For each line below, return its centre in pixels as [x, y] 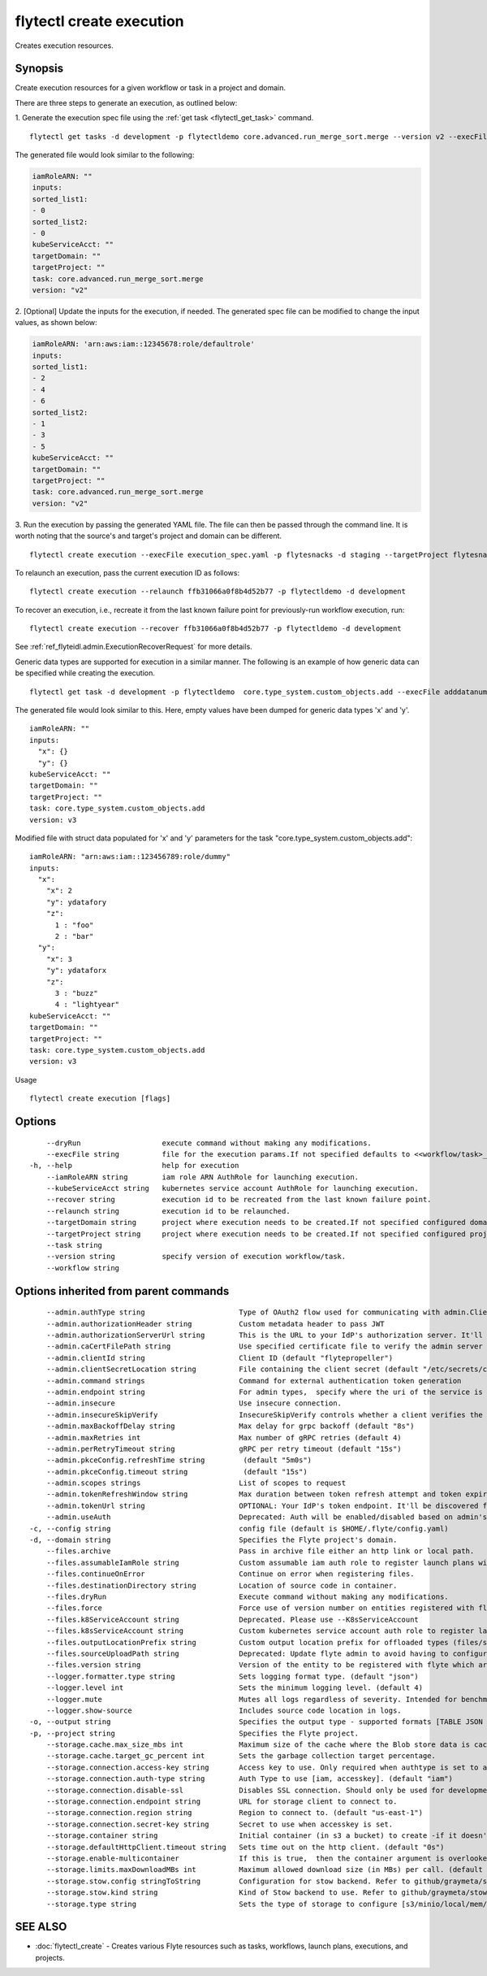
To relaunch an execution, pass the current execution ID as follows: [127, 572]
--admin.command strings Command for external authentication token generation [254, 1381]
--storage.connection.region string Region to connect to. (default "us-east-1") [235, 1813]
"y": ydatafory [76, 902]
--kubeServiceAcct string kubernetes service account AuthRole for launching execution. [233, 1188]
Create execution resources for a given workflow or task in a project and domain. [150, 88]
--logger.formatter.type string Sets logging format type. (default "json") [233, 1676]
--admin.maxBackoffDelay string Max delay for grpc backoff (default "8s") [230, 1426]
